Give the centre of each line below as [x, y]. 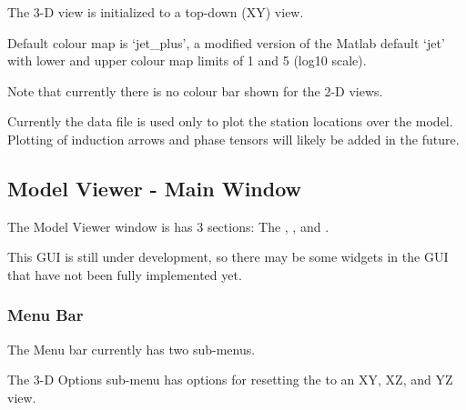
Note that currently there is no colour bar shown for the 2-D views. [195, 90]
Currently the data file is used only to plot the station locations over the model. [230, 121]
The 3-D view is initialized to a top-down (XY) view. [156, 12]
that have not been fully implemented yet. [125, 274]
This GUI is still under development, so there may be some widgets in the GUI [228, 257]
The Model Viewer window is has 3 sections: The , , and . [168, 226]
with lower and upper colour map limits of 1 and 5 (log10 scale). [187, 60]
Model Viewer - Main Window [155, 188]
